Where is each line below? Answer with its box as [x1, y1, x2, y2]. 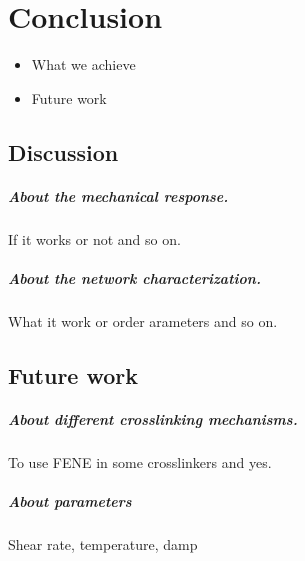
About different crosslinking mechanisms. [8, 408, 298, 429]
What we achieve [31, 54, 136, 75]
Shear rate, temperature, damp [8, 533, 198, 554]
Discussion [8, 136, 119, 167]
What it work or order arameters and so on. [8, 310, 278, 331]
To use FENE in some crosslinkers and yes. [8, 451, 272, 472]
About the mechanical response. [8, 185, 229, 206]
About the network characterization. [8, 267, 261, 288]
